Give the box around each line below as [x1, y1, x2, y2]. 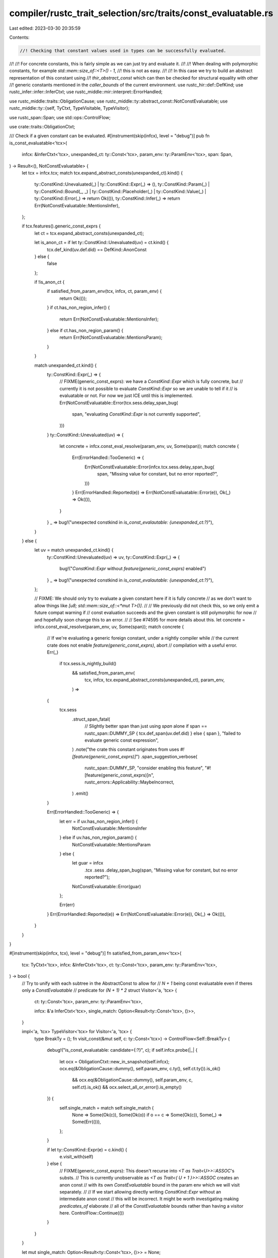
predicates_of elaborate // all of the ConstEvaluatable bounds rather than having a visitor [59, 1203, 243, 1209]
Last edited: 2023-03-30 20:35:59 [9, 25, 81, 31]
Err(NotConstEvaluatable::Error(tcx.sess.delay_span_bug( [59, 400, 178, 406]
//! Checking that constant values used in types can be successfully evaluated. [20, 48, 227, 53]
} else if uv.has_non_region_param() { [59, 834, 137, 840]
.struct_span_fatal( [72, 716, 110, 722]
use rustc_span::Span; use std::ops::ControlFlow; [9, 114, 111, 120]
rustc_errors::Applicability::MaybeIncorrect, [84, 779, 175, 785]
